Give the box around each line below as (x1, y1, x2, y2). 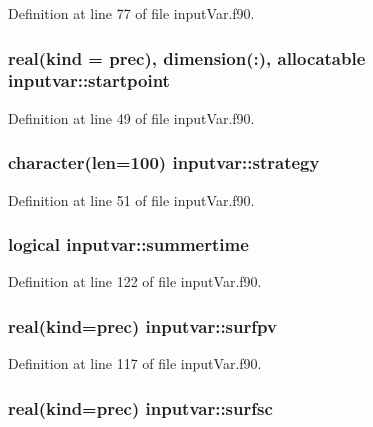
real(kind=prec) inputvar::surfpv (8, 313, 277, 338)
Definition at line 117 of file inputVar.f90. (8, 353, 262, 374)
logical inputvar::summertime (8, 232, 249, 257)
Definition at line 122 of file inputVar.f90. (8, 271, 262, 292)
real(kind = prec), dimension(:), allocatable (8, 45, 366, 70)
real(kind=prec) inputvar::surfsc (8, 395, 273, 420)
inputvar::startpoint (8, 68, 170, 93)
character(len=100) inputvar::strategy (8, 150, 320, 175)
